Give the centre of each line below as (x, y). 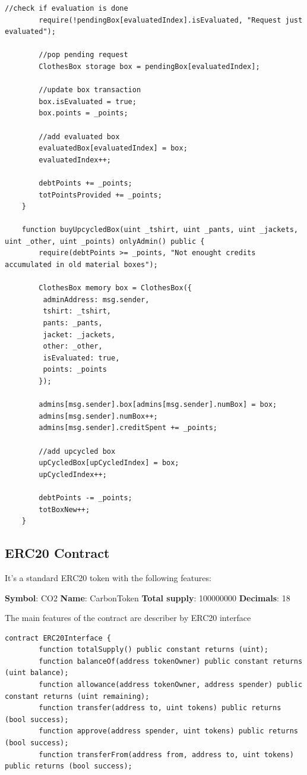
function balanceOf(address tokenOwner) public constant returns (171, 661)
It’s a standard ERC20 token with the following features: (108, 577)
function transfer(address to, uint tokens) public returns (160, 708)
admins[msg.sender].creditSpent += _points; (128, 428)
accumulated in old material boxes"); (81, 265)
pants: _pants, (73, 323)
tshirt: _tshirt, (77, 311)
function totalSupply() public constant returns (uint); (153, 650)
